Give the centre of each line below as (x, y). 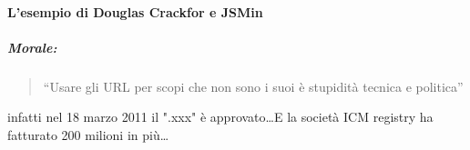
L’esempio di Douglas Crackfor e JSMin (135, 11)
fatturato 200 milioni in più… (88, 134)
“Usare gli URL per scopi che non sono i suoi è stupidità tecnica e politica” (253, 86)
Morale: (32, 47)
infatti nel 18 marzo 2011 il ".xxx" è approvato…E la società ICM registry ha (220, 117)
